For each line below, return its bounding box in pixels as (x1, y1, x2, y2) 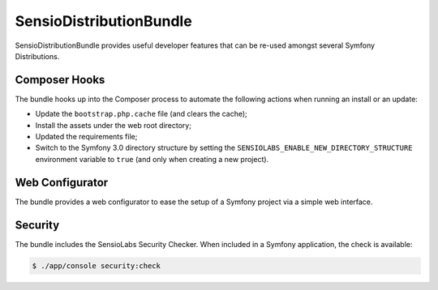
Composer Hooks (15, 73, 105, 87)
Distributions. (15, 51, 60, 61)
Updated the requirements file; (35, 132, 138, 142)
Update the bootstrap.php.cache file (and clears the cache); (35, 109, 247, 119)
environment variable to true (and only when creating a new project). (35, 154, 269, 164)
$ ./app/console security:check (32, 261, 161, 271)
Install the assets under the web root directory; (35, 120, 192, 130)
